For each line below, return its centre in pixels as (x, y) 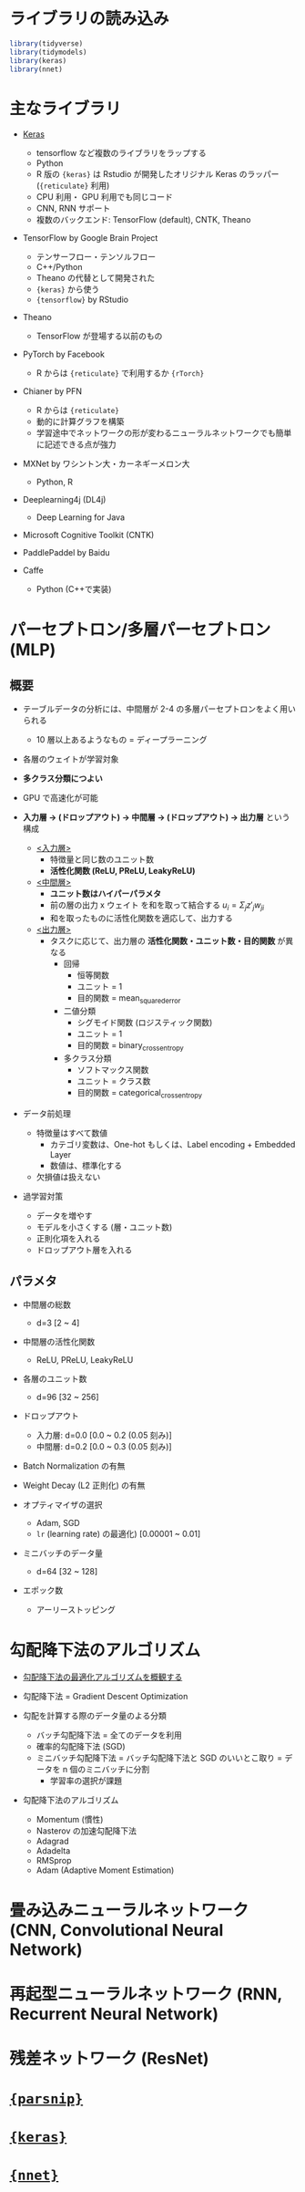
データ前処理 (46, 1113)
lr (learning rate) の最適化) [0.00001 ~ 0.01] (118, 1534)
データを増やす (64, 1215)
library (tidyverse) (46, 43)
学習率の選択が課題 (86, 1781)
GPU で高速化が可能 (60, 798)
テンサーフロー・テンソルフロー (96, 257)
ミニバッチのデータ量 (62, 1553)
